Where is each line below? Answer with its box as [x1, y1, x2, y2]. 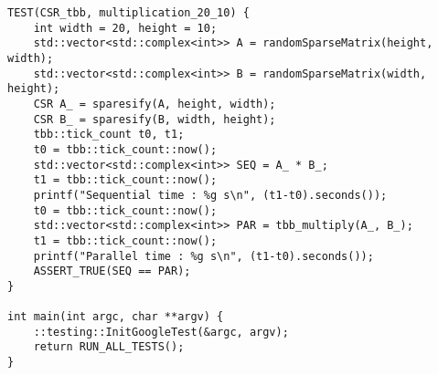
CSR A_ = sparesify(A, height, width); [33, 97, 276, 110]
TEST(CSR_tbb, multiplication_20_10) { [7, 6, 250, 19]
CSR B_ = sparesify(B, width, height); [33, 112, 276, 126]
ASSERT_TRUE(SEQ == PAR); [33, 265, 191, 278]
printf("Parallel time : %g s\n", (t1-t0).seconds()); [33, 249, 374, 263]
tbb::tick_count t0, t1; [33, 128, 185, 141]
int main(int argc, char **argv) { [7, 310, 224, 324]
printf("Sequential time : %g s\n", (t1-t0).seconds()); [33, 188, 388, 202]
